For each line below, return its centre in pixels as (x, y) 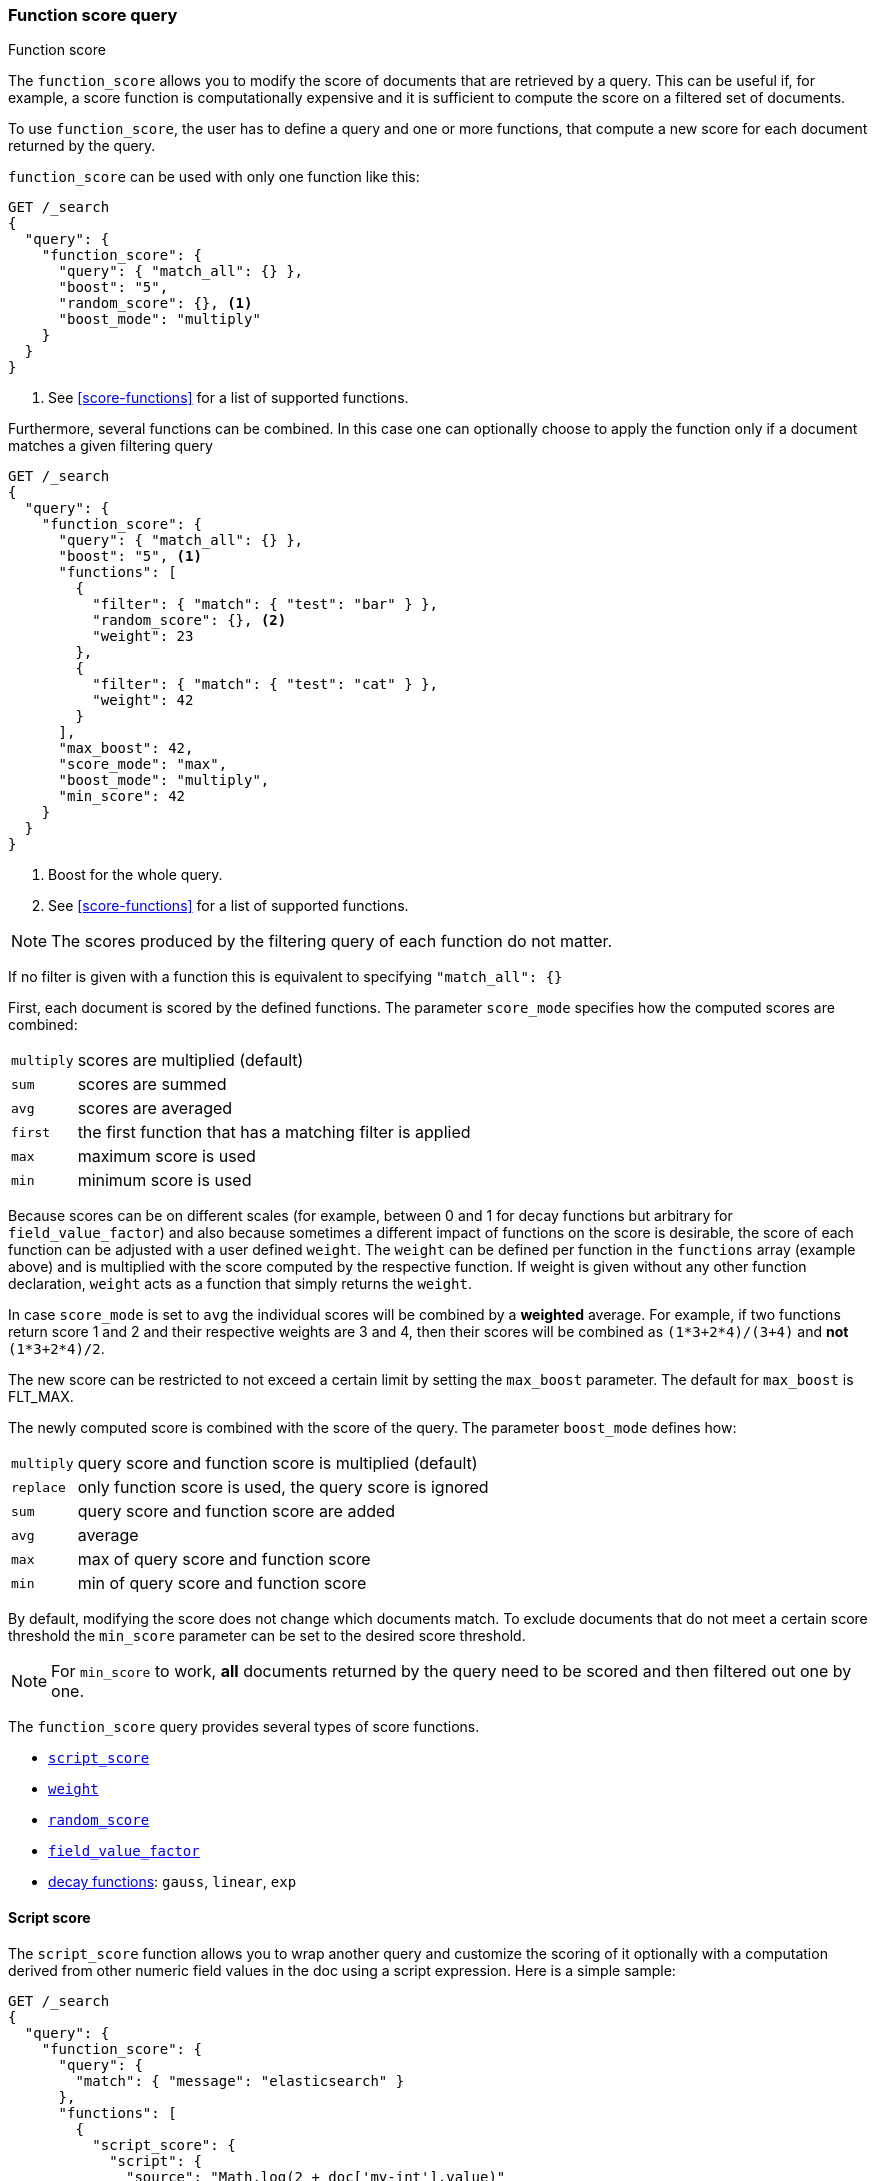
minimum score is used (164, 1180)
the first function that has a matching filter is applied (274, 1132)
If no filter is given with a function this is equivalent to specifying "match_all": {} (285, 977)
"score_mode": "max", (143, 764)
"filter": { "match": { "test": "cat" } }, (265, 684)
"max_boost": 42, (126, 748)
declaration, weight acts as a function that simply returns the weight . (240, 1284)
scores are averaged (155, 1108)
